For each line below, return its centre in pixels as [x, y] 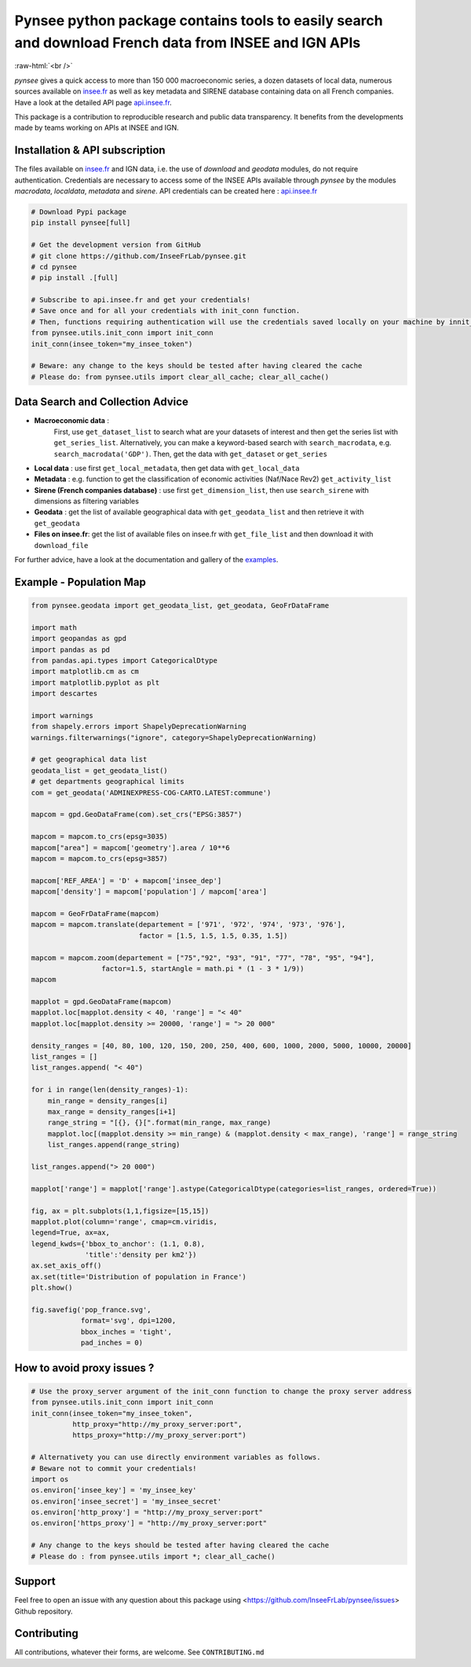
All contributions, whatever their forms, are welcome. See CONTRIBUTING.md [139, 1652]
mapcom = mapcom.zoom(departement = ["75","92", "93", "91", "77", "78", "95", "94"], [203, 958]
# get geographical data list [89, 760]
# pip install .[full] [75, 278]
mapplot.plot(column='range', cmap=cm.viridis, [124, 1222]
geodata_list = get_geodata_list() [99, 770]
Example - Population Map [80, 582]
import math [54, 627]
